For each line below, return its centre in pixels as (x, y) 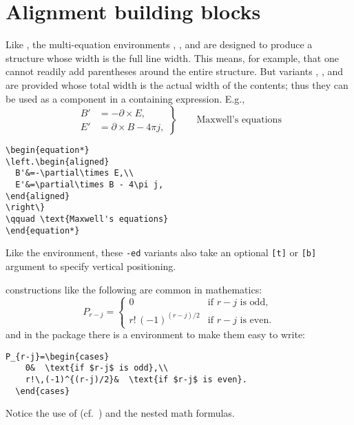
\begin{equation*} (48, 151)
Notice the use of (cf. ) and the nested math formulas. (120, 413)
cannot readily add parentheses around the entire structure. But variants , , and (175, 71)
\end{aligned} (38, 196)
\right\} (25, 208)
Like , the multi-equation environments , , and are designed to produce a (159, 44)
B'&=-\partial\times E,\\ (75, 173)
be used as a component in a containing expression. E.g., (125, 98)
